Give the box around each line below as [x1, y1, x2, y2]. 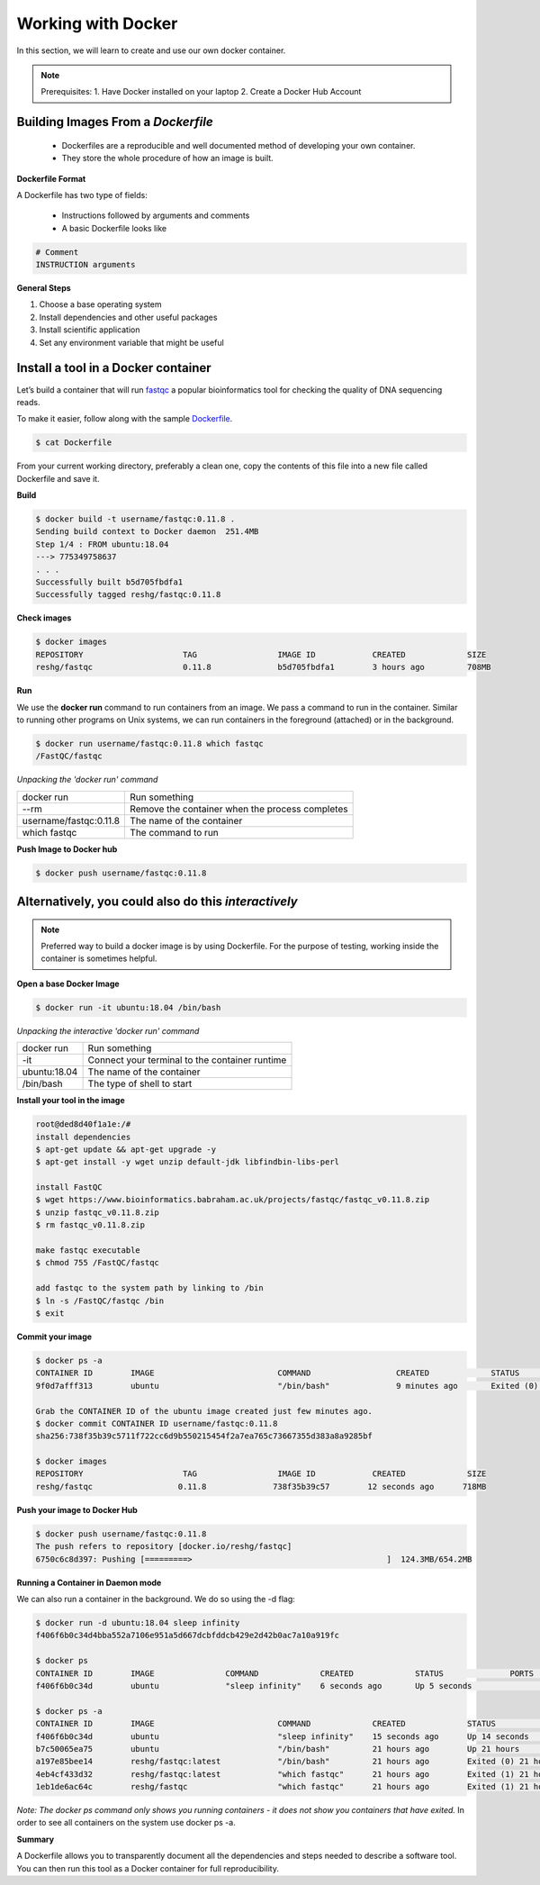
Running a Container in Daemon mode [16, 1577, 162, 1588]
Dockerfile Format [16, 173, 86, 184]
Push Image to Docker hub [16, 843, 118, 855]
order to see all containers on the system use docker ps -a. [16, 1817, 236, 1828]
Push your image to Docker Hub [16, 1504, 139, 1515]
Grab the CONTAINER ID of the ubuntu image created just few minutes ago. [35, 1406, 373, 1416]
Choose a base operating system [39, 299, 162, 310]
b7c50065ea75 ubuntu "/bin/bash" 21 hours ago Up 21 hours [35, 1744, 520, 1754]
